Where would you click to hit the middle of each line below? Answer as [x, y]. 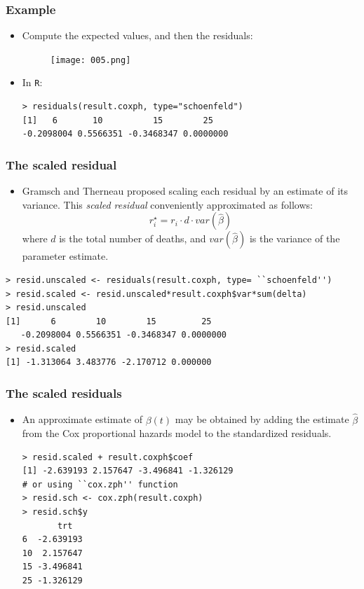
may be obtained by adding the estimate [262, 419]
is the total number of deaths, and [133, 238]
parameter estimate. [65, 256]
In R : [32, 82]
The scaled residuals [64, 393]
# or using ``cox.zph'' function [100, 484]
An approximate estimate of [82, 419]
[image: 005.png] [90, 60]
